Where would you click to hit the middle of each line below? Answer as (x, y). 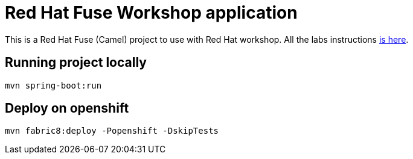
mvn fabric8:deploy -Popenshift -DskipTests (112, 131)
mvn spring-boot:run (53, 85)
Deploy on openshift (67, 108)
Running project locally (76, 63)
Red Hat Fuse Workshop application (151, 13)
